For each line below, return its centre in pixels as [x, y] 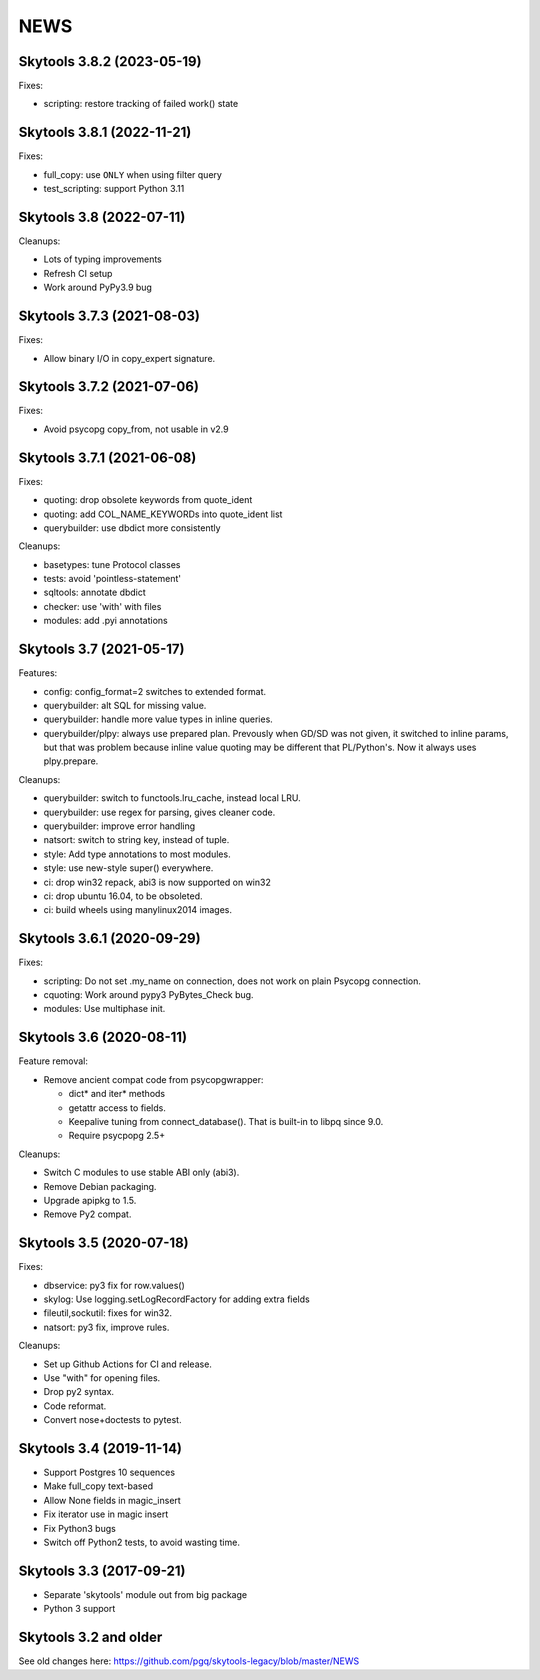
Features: [38, 673]
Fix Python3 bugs [80, 1528]
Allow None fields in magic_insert [112, 1500]
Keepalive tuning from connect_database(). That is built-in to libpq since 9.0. [226, 1121]
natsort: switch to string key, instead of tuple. [136, 840]
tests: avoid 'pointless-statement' [112, 579]
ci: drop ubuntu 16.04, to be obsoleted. [123, 896]
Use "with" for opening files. [102, 1377]
